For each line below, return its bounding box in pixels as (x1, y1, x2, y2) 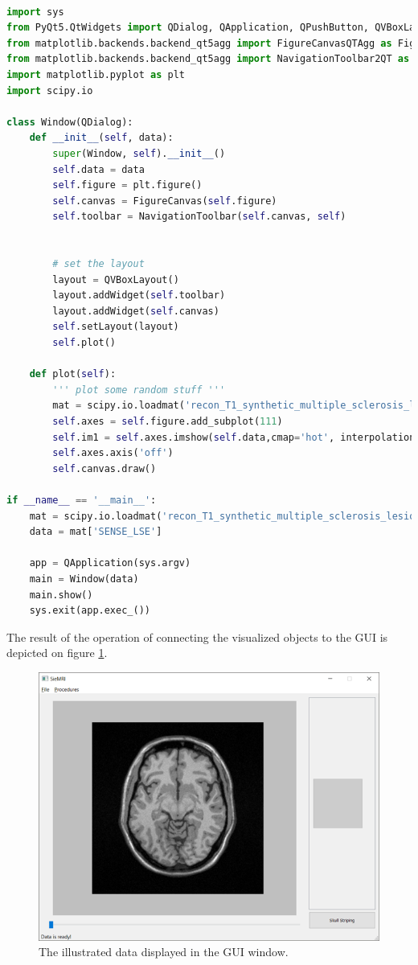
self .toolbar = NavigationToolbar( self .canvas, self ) (52, 211, 346, 223)
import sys (6, 6, 64, 18)
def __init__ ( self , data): (29, 132, 174, 144)
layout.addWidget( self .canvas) (52, 305, 219, 317)
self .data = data (52, 163, 145, 175)
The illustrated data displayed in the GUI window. (39, 943, 289, 960)
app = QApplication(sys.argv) (29, 557, 191, 569)
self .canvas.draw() (52, 462, 157, 474)
